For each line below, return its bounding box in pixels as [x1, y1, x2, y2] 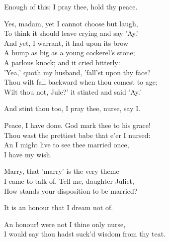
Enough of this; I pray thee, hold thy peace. [4, 1, 138, 11]
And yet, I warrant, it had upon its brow [4, 37, 128, 48]
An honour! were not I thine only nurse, [4, 219, 126, 229]
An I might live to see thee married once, [4, 139, 129, 150]
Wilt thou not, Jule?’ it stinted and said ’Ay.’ [4, 86, 141, 97]
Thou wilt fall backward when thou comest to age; [4, 77, 158, 87]
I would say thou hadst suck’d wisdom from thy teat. [4, 229, 166, 239]
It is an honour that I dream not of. [4, 202, 113, 213]
